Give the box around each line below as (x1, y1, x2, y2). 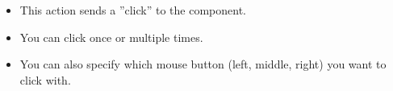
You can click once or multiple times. (19, 28, 203, 45)
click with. (19, 71, 71, 88)
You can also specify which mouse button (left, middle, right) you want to (19, 56, 387, 72)
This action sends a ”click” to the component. (19, 2, 246, 18)
